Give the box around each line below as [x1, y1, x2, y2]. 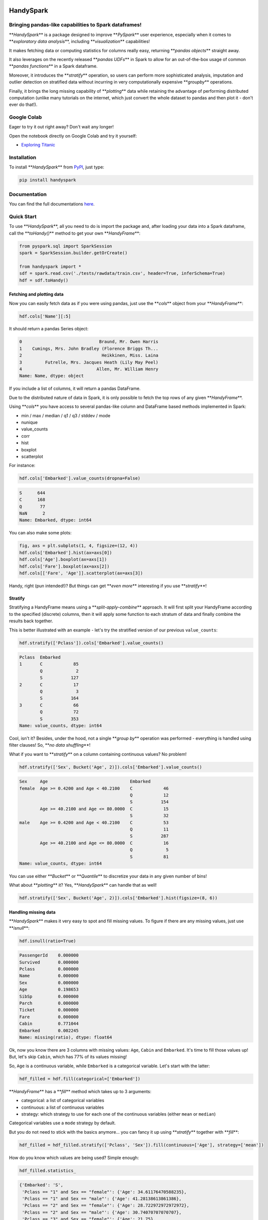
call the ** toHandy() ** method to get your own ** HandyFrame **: [9, 230, 141, 236]
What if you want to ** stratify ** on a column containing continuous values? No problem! [9, 751, 187, 757]
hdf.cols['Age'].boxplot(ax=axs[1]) [19, 557, 107, 562]
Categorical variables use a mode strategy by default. [9, 1120, 116, 1126]
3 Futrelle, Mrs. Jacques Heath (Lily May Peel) [19, 359, 159, 365]
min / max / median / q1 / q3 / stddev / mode [21, 412, 111, 418]
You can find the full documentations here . [9, 201, 95, 207]
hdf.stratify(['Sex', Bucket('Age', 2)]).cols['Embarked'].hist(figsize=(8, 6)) [19, 895, 218, 901]
